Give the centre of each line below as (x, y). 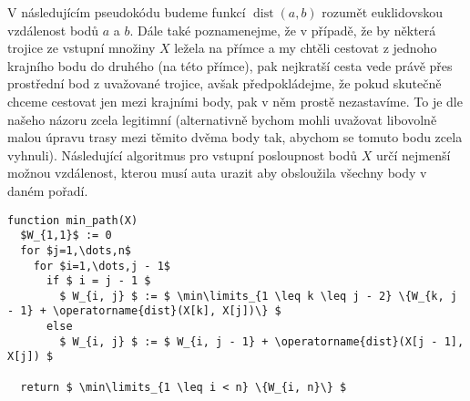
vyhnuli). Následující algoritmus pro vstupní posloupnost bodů (183, 154)
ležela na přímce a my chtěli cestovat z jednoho (306, 48)
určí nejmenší (413, 154)
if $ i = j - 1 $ (98, 281)
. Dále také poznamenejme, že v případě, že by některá (283, 30)
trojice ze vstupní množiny (82, 48)
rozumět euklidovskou (383, 12)
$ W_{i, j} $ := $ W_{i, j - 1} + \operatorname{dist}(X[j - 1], (262, 341)
